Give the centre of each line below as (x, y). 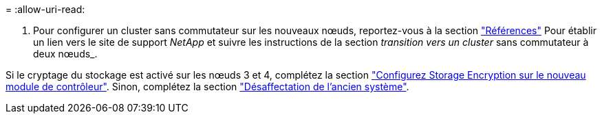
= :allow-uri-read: (45, 9)
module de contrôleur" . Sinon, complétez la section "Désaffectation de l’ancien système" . (207, 87)
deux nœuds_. (65, 54)
